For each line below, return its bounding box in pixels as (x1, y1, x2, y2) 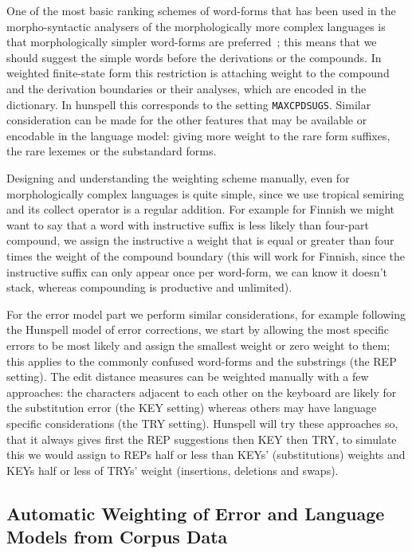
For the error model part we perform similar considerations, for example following (6, 305, 406, 322)
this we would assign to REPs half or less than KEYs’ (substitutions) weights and (6, 446, 406, 463)
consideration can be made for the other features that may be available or (6, 112, 367, 128)
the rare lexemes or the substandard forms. (6, 143, 217, 159)
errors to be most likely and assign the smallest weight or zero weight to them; (6, 336, 390, 353)
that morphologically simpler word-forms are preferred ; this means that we (6, 33, 377, 50)
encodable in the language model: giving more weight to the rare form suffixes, (6, 127, 390, 143)
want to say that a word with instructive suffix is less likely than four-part (6, 216, 369, 233)
